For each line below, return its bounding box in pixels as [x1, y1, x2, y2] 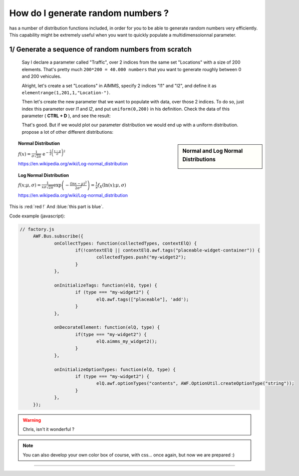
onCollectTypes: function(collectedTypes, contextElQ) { [54, 241, 197, 246]
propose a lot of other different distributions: [22, 129, 114, 135]
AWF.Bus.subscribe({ [33, 233, 84, 239]
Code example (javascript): [9, 213, 65, 219]
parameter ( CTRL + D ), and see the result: [22, 113, 111, 119]
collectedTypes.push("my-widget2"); [96, 255, 186, 260]
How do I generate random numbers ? [9, 8, 169, 19]
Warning [23, 417, 41, 423]
